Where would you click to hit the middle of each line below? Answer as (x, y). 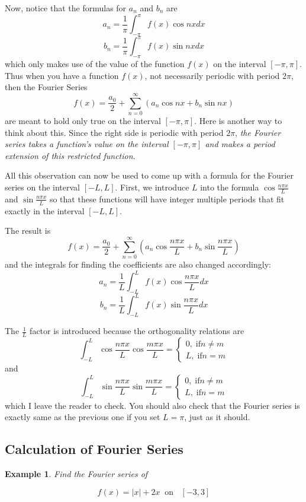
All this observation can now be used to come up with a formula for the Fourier (149, 175)
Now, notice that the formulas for (66, 8)
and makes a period (240, 144)
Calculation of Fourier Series (94, 449)
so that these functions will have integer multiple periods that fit (167, 198)
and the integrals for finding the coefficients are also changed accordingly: (138, 264)
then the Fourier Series (46, 87)
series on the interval (42, 187)
